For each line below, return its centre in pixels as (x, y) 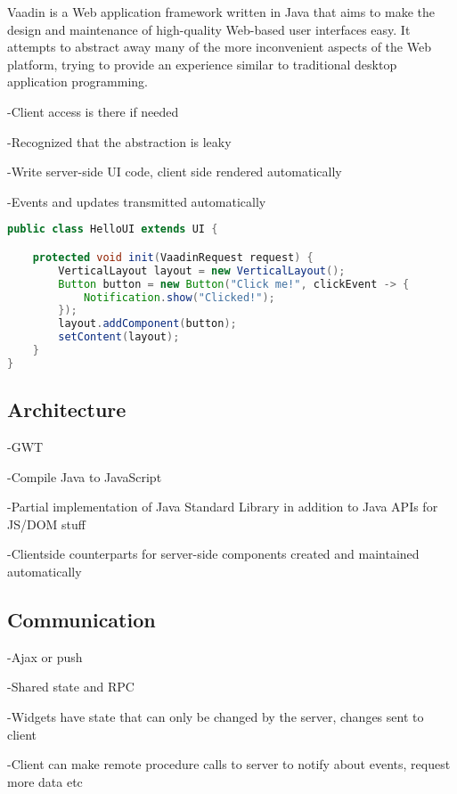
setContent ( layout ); (119, 337)
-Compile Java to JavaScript (85, 476)
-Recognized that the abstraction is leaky (119, 141)
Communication (82, 619)
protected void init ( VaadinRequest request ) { (173, 257)
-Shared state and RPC (71, 687)
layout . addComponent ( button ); (147, 324)
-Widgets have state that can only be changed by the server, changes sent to (216, 716)
